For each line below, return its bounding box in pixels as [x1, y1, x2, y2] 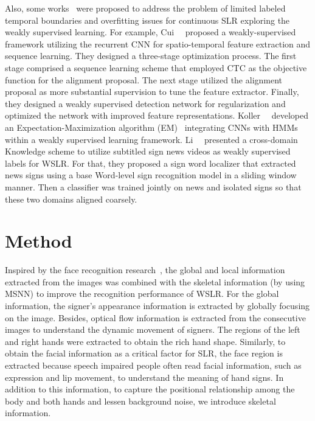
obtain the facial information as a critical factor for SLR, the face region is [5, 347, 283, 360]
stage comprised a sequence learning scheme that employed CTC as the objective [5, 61, 307, 74]
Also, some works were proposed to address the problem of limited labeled [5, 2, 286, 14]
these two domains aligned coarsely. [5, 192, 137, 205]
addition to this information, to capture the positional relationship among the [5, 383, 295, 395]
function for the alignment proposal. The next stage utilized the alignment [5, 73, 283, 86]
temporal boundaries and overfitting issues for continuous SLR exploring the [5, 13, 290, 26]
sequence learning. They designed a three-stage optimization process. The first [5, 49, 297, 62]
